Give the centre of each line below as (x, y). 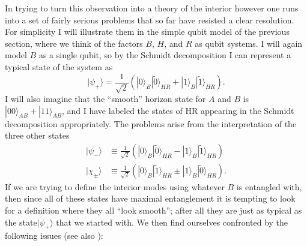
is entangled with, (269, 186)
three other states (37, 135)
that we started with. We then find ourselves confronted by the (172, 222)
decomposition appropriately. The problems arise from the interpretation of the (151, 123)
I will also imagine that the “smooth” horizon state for (105, 99)
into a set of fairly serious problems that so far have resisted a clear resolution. (150, 19)
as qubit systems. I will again (249, 43)
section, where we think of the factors (74, 43)
